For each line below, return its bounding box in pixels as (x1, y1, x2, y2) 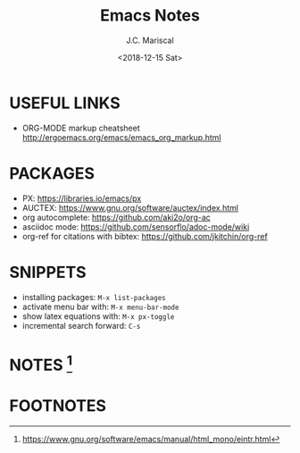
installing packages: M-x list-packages (21, 291, 167, 302)
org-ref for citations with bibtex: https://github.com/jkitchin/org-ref (21, 231, 268, 241)
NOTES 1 (9, 351, 73, 375)
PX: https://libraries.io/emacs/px (21, 193, 142, 204)
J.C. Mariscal (126, 35, 174, 46)
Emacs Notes (99, 5, 201, 26)
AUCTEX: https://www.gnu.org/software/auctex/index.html (21, 202, 239, 213)
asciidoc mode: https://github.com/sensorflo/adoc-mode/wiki (21, 221, 250, 232)
